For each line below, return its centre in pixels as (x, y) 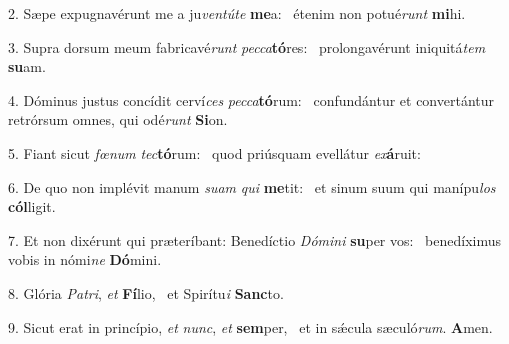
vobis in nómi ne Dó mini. (85, 259)
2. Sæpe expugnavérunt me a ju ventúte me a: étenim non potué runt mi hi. (237, 13)
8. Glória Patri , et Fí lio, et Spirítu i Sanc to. (146, 292)
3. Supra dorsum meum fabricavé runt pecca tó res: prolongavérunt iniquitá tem (247, 46)
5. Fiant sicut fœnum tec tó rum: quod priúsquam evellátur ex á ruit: (214, 152)
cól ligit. (32, 206)
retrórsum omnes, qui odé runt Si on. (118, 119)
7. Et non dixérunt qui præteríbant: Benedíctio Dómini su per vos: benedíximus (255, 239)
